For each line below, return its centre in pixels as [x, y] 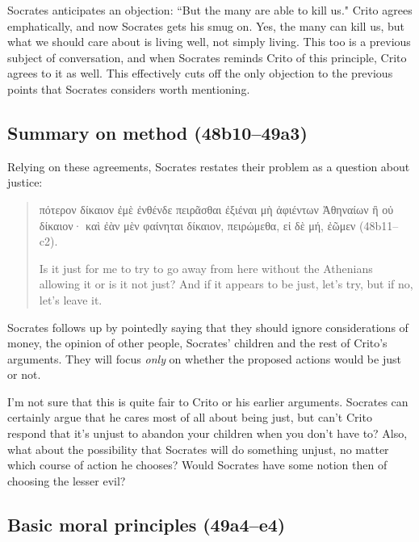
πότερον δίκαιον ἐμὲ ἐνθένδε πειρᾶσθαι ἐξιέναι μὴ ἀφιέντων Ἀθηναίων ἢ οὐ [216, 209]
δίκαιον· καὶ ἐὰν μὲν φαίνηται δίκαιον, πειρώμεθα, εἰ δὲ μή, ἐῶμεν [197, 225]
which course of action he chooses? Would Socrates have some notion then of [197, 465]
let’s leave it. [71, 299]
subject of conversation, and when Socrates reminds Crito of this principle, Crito [207, 57]
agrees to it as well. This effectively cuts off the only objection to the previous [200, 73]
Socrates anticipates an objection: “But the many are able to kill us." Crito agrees [210, 10]
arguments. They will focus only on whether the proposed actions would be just [204, 358]
